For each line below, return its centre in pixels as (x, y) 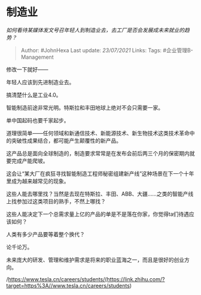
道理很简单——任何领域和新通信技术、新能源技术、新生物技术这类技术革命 (98, 133)
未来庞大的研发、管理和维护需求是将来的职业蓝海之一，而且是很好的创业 (95, 260)
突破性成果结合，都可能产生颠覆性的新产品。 (66, 140)
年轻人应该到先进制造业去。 (40, 82)
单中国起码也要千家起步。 (38, 120)
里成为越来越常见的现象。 (38, 181)
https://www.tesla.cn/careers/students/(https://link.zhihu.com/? (86, 279)
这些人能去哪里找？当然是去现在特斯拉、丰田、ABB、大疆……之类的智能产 (97, 194)
